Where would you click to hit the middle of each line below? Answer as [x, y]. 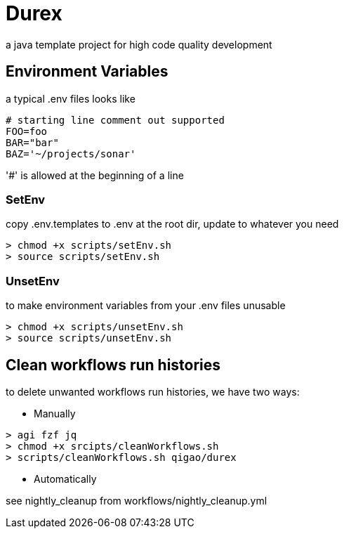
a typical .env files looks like [71, 98]
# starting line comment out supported [115, 120]
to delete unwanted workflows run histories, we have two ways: [153, 391]
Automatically [65, 478]
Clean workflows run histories [113, 365]
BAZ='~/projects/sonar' [71, 154]
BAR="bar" [32, 142]
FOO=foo [27, 131]
